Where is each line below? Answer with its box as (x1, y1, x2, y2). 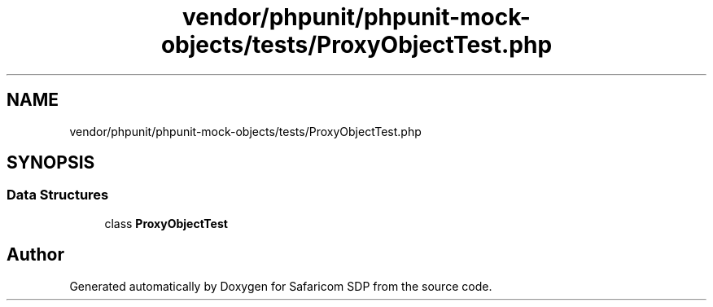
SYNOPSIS (7, 152, 95, 173)
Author (7, 244, 64, 265)
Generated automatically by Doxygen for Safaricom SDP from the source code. (69, 278, 492, 293)
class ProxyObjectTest (104, 216, 228, 230)
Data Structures (7, 186, 109, 204)
